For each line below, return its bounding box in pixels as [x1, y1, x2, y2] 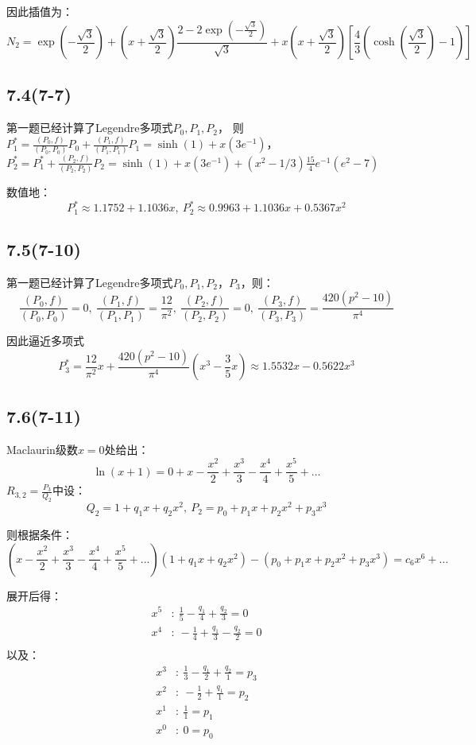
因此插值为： [6, 3, 73, 19]
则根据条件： [6, 526, 73, 543]
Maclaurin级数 [6, 440, 78, 457]
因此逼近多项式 [6, 332, 84, 349]
